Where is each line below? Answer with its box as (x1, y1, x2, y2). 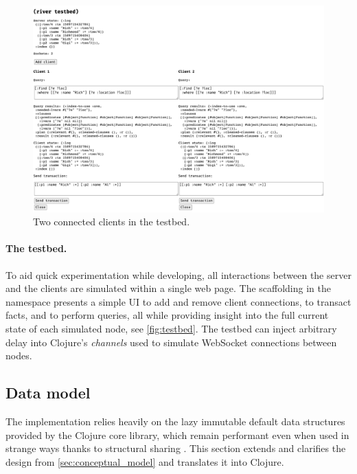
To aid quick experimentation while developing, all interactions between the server (5, 267, 352, 282)
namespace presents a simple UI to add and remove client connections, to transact (5, 294, 352, 308)
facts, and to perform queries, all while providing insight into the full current (5, 308, 329, 322)
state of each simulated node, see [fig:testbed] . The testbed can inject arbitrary (5, 321, 337, 335)
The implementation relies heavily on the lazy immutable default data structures (5, 414, 345, 428)
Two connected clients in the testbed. (33, 214, 190, 229)
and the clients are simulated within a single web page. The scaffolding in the (5, 281, 331, 295)
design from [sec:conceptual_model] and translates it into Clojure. (5, 454, 284, 469)
